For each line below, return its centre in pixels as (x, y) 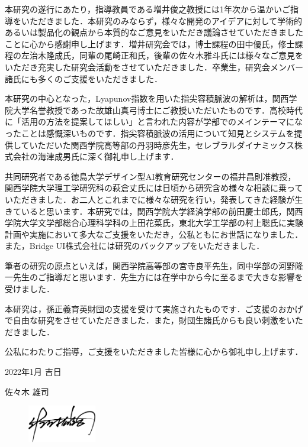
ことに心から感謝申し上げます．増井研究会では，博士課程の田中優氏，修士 (150, 43)
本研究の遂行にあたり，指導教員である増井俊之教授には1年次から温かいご (147, 9)
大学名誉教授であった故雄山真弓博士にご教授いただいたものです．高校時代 (158, 110)
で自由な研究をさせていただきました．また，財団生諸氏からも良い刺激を (146, 320)
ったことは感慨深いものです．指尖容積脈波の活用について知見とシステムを (150, 133)
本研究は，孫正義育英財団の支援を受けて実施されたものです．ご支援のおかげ (154, 308)
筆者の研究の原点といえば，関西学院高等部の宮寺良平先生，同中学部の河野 (150, 265)
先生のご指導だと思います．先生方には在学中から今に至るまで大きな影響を (158, 277)
